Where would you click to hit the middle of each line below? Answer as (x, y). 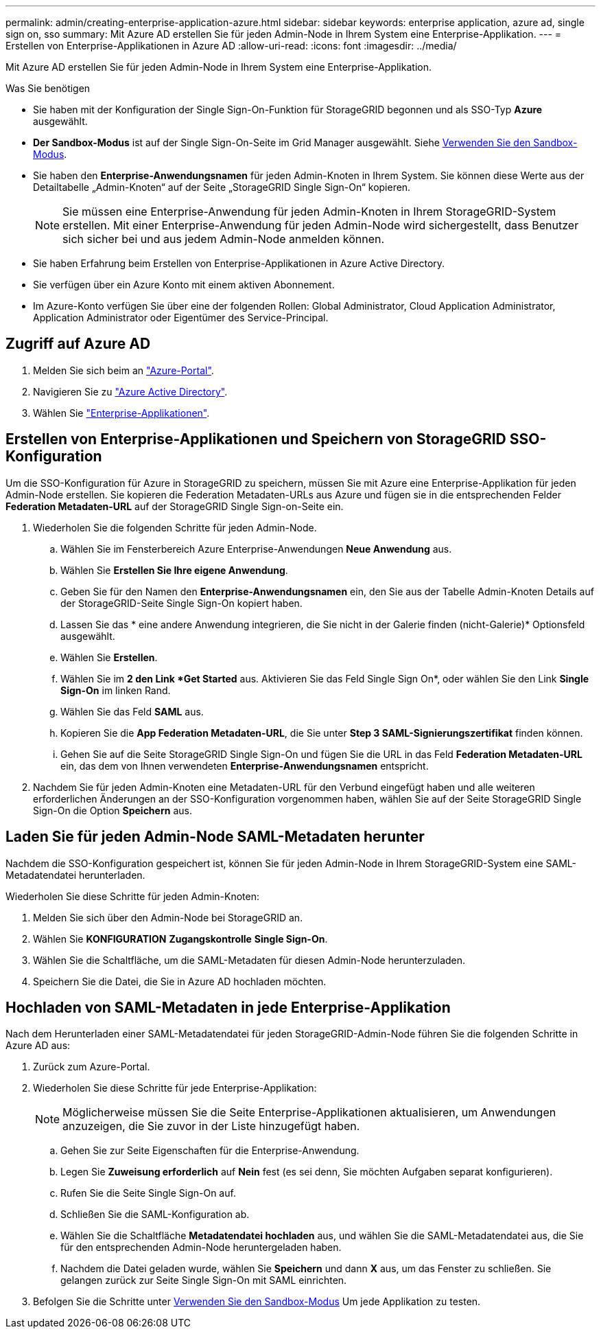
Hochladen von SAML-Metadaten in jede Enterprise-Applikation (228, 1007)
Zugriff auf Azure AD (78, 344)
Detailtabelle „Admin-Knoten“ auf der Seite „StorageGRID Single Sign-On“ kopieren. (222, 187)
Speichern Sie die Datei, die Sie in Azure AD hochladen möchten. (180, 981)
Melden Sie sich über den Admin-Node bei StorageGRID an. (168, 917)
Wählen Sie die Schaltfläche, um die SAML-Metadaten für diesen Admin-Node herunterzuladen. (249, 960)
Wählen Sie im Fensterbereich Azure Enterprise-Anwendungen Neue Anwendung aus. (256, 549)
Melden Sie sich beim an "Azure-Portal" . (123, 370)
